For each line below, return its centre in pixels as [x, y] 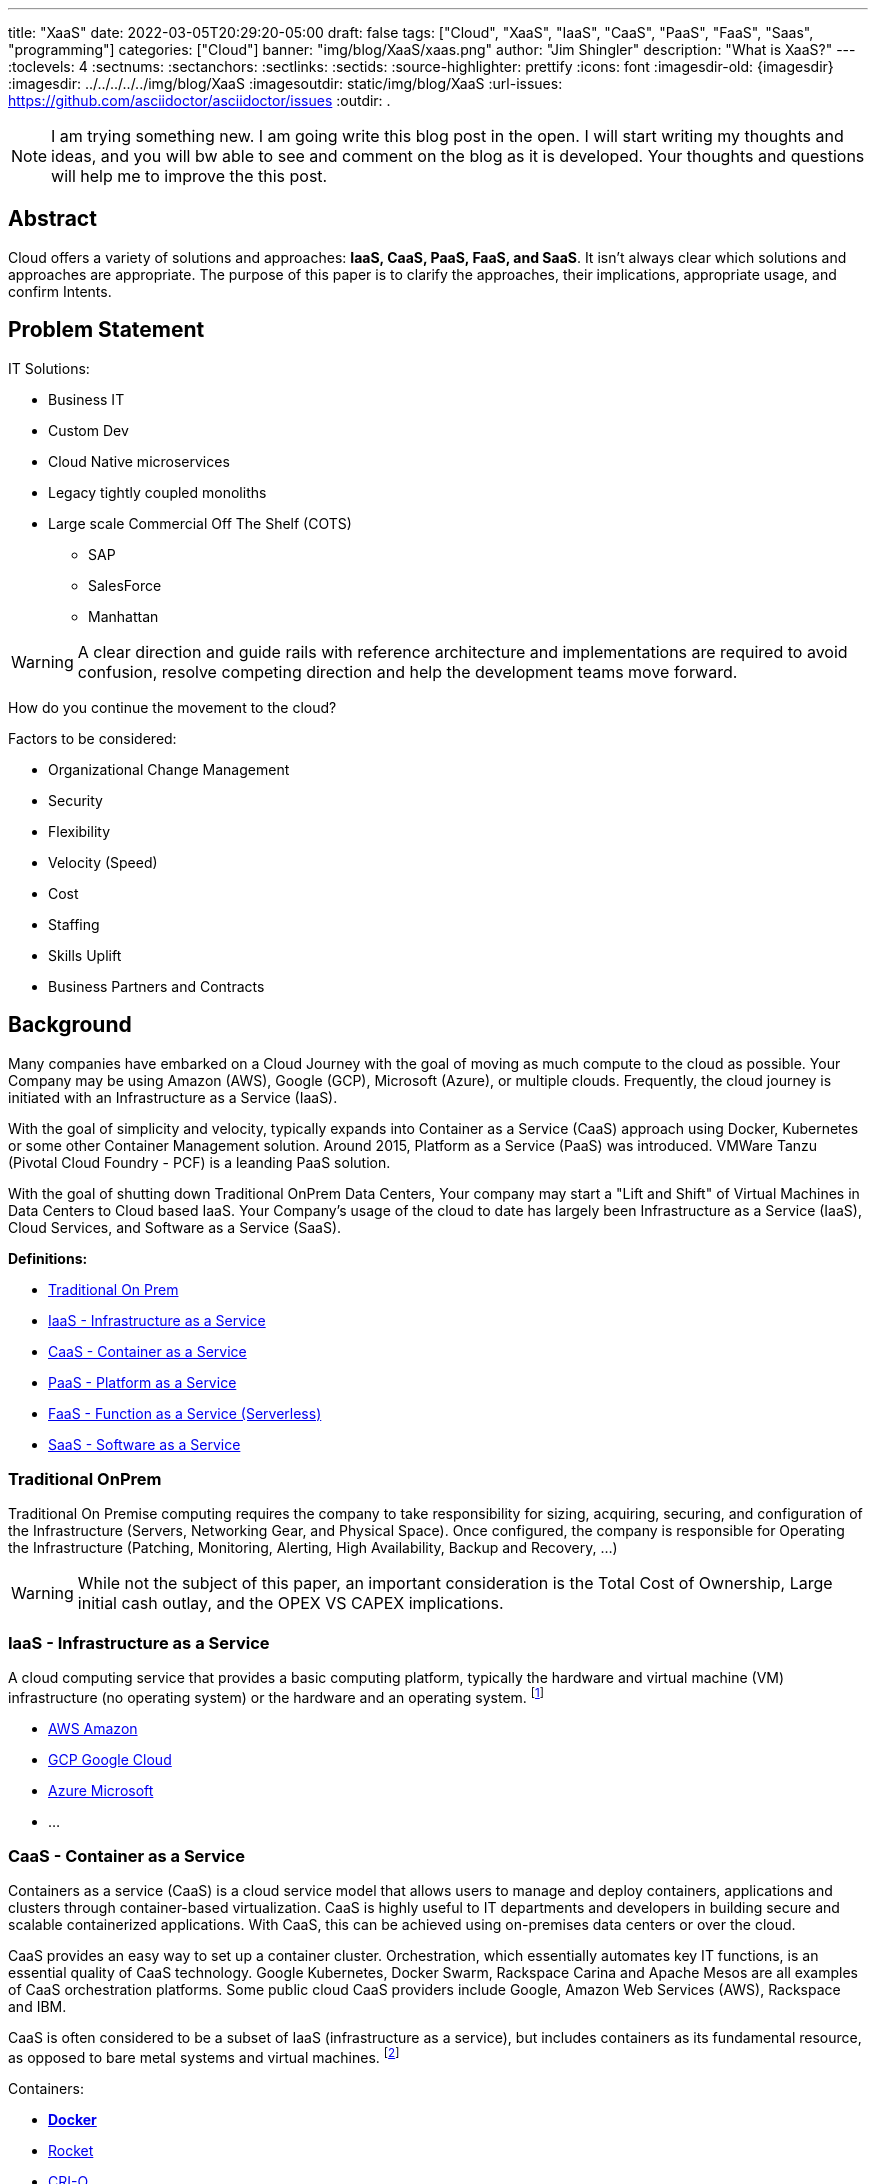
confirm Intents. [60, 291]
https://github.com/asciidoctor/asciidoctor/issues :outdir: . [199, 100]
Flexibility [79, 831]
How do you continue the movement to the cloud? [172, 707]
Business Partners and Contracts [156, 986]
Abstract [52, 219]
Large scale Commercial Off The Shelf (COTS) [200, 523]
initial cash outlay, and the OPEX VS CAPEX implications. [290, 1603]
